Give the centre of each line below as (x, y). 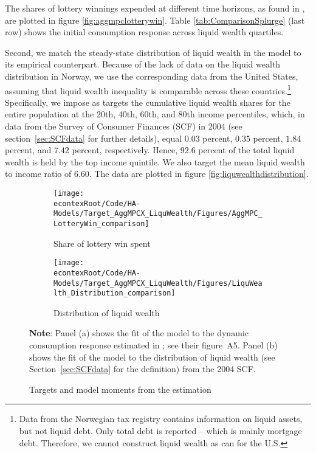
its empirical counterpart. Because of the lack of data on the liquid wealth (143, 64)
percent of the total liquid (246, 150)
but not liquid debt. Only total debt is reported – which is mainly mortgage (160, 430)
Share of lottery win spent (102, 243)
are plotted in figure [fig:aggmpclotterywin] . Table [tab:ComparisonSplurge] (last (155, 20)
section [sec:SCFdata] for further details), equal (94, 138)
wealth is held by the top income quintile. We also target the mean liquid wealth (155, 161)
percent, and (28, 150)
